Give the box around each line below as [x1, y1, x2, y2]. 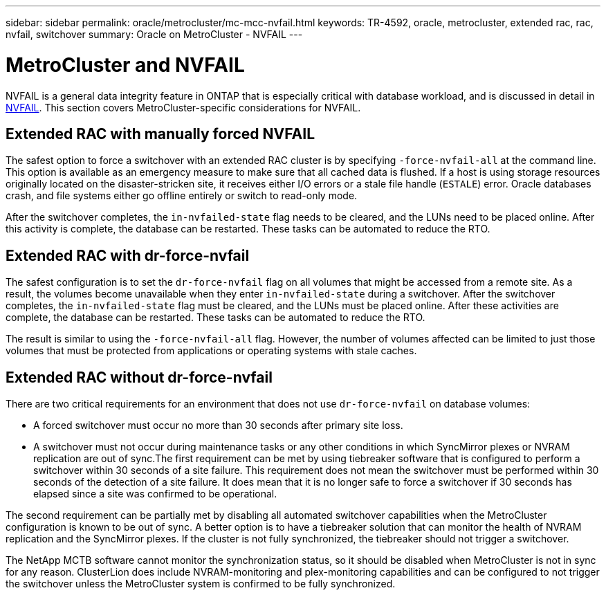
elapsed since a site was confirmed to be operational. [33, 488, 277, 500]
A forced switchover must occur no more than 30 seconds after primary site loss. [33, 419, 403, 432]
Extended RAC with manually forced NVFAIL [6, 125, 315, 143]
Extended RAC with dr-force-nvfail [6, 246, 250, 264]
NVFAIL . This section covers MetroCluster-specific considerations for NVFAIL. [6, 101, 361, 113]
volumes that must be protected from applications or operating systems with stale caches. [6, 345, 417, 357]
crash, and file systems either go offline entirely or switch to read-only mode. [6, 190, 358, 202]
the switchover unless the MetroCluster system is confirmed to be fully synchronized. [6, 578, 396, 590]
